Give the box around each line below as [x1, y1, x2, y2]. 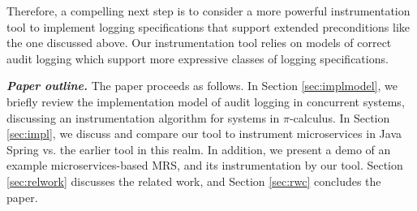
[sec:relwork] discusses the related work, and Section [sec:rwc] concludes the [6, 172, 381, 189]
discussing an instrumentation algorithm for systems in [6, 109, 280, 126]
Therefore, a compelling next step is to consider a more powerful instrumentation [6, 2, 411, 19]
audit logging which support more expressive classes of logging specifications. [6, 50, 389, 67]
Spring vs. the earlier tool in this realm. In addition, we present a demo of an [6, 140, 391, 157]
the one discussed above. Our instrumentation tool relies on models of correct [6, 34, 392, 51]
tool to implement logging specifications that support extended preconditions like [6, 18, 411, 35]
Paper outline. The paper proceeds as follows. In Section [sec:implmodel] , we [6, 77, 398, 94]
